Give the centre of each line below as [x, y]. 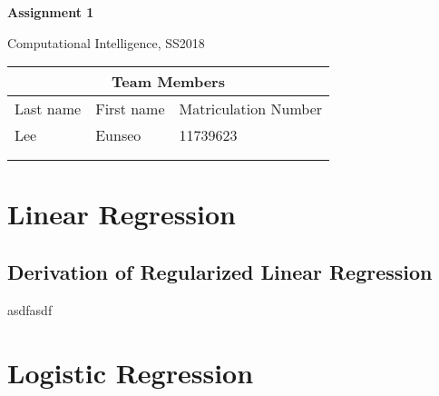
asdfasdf [30, 309]
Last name [48, 109]
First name [130, 109]
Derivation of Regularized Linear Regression [220, 271]
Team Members [168, 82]
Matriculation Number [251, 109]
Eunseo [118, 135]
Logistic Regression [131, 372]
